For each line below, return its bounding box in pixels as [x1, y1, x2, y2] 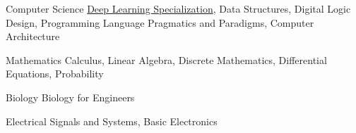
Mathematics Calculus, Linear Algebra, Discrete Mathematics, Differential [6, 52, 327, 67]
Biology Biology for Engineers [6, 89, 135, 104]
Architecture [6, 29, 60, 44]
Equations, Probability [6, 66, 104, 81]
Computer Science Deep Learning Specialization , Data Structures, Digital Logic [6, 1, 351, 15]
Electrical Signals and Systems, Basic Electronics [6, 113, 218, 128]
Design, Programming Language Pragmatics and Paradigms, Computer [6, 15, 314, 30]
